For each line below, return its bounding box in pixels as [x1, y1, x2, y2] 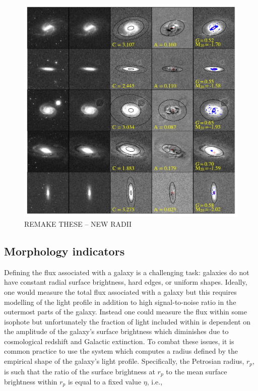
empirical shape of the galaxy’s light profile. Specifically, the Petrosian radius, [4, 356, 244, 366]
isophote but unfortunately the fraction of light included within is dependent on [4, 316, 251, 327]
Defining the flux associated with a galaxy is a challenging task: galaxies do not [4, 267, 249, 277]
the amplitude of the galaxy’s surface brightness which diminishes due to [4, 326, 229, 337]
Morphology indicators [4, 243, 125, 258]
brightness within [4, 376, 57, 386]
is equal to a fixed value [68, 376, 142, 386]
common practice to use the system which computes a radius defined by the [4, 346, 238, 356]
